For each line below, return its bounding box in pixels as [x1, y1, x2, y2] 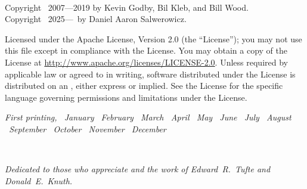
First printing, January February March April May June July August [5, 111, 292, 123]
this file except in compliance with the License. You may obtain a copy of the [5, 44, 287, 57]
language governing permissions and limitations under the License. [5, 91, 247, 103]
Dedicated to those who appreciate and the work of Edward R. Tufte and [5, 163, 271, 175]
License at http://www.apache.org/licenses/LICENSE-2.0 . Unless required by [5, 55, 288, 68]
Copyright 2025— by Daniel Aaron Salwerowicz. [5, 13, 187, 25]
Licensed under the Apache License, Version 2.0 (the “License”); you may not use [5, 32, 302, 45]
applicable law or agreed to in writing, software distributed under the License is [5, 67, 296, 80]
